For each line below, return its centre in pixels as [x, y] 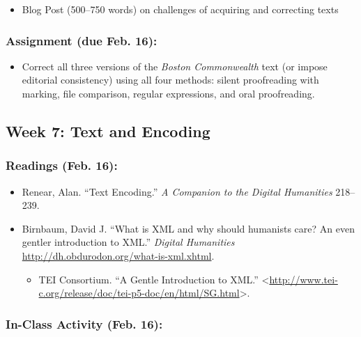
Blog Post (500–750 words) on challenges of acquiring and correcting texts [180, 9]
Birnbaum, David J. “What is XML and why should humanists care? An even [188, 228]
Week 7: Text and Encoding [108, 131]
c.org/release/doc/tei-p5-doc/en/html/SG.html [139, 293]
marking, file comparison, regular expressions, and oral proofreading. [168, 93]
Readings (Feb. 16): [62, 165]
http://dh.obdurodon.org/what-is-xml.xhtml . [118, 255]
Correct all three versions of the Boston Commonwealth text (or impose [175, 66]
